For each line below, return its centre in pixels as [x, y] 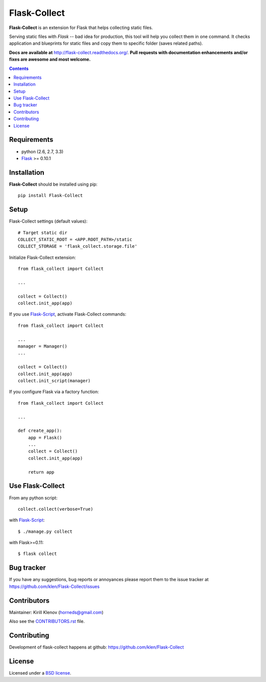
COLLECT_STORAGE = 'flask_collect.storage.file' [78, 246]
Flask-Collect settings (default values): [48, 221]
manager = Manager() [43, 346]
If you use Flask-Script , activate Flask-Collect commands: [68, 314]
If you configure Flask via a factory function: [54, 392]
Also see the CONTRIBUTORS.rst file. [47, 621]
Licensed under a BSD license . [40, 673]
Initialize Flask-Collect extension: [43, 257]
